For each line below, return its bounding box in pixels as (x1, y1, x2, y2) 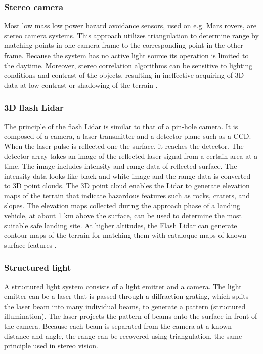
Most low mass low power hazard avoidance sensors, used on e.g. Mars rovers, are (4, 20, 257, 31)
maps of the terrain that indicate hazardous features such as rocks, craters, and (4, 190, 250, 200)
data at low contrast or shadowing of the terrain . (4, 79, 158, 90)
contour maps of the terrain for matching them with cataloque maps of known (4, 230, 247, 240)
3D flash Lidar (4, 101, 64, 114)
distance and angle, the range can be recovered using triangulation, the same (4, 330, 242, 341)
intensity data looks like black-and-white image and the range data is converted (4, 170, 251, 181)
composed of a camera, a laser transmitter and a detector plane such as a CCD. (4, 131, 251, 141)
